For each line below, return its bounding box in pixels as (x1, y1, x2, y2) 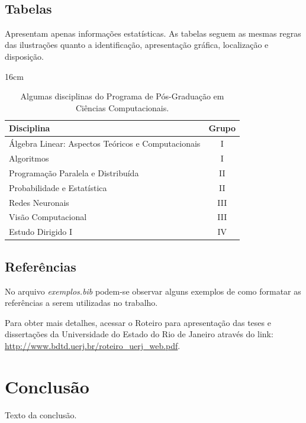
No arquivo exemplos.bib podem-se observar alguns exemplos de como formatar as (5, 285, 301, 297)
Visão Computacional (9, 211, 87, 223)
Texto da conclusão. (5, 408, 77, 421)
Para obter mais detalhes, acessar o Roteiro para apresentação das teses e (5, 316, 271, 328)
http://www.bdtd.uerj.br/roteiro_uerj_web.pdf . (5, 339, 181, 351)
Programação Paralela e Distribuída (9, 166, 139, 179)
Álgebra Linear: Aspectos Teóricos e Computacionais (9, 137, 201, 150)
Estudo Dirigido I (9, 225, 73, 238)
